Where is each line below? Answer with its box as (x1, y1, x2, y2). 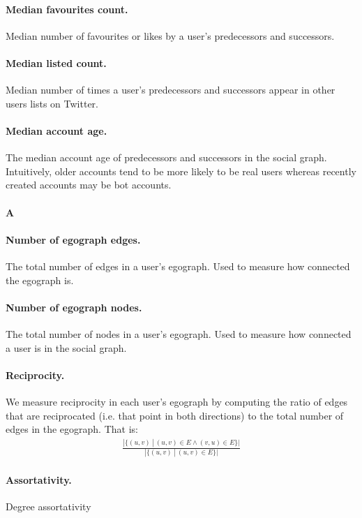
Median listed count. (6, 55, 107, 70)
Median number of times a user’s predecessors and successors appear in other (6, 82, 335, 97)
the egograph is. (6, 272, 74, 287)
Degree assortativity (6, 499, 91, 514)
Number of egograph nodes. (6, 299, 142, 314)
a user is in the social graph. (6, 340, 127, 355)
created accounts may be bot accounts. (6, 177, 172, 192)
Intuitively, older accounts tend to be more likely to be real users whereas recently (6, 163, 356, 178)
